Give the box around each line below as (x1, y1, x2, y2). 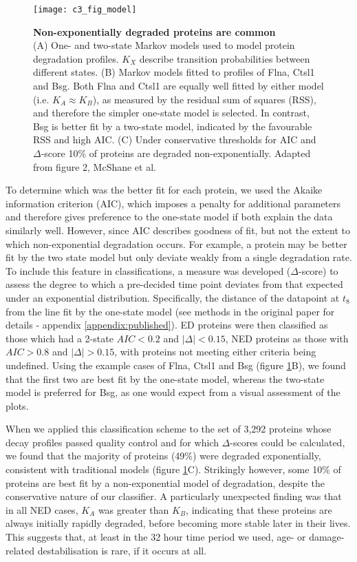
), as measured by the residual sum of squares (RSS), (92, 92, 316, 106)
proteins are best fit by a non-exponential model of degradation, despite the (6, 475, 325, 490)
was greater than (98, 502, 169, 517)
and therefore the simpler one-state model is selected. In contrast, (33, 105, 310, 120)
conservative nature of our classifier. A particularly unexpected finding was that (6, 489, 342, 503)
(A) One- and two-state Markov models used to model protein (33, 38, 295, 52)
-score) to (298, 263, 338, 278)
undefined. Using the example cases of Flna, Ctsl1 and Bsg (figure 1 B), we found (6, 357, 346, 372)
